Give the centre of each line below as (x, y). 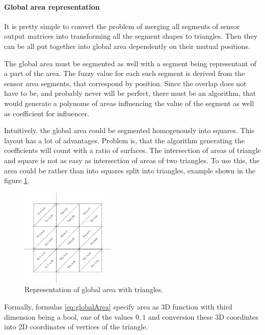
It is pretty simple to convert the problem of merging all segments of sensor (122, 26)
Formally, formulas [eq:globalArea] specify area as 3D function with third (118, 307)
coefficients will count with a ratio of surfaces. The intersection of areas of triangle (132, 150)
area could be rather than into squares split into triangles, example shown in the (130, 170)
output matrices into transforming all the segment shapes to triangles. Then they (131, 36)
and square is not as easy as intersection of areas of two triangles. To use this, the (132, 160)
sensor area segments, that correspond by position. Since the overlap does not (125, 83)
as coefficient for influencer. (47, 113)
